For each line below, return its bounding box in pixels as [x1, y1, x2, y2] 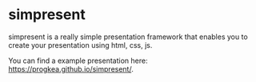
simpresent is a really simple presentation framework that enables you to [8, 32, 248, 41]
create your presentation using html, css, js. [8, 40, 153, 49]
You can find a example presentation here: [8, 56, 148, 65]
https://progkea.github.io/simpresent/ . [8, 64, 134, 73]
